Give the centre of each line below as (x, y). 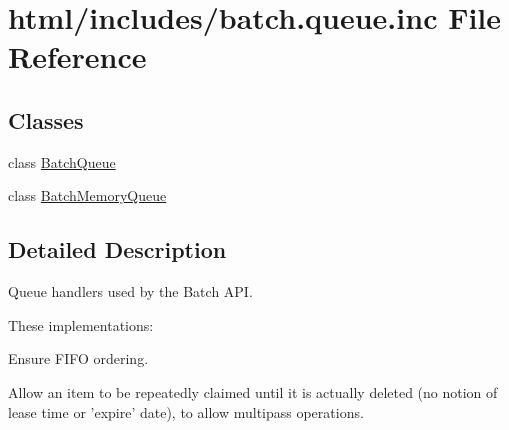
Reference (77, 56)
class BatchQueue (62, 161)
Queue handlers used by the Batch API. (130, 291)
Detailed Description (117, 249)
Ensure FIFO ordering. (78, 358)
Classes (46, 119)
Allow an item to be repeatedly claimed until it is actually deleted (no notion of (253, 391)
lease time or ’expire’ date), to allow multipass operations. (186, 411)
